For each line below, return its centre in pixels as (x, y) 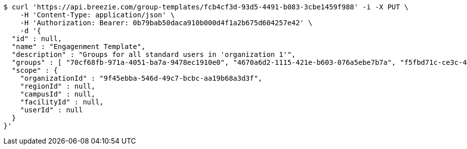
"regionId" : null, (58, 86)
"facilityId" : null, (62, 102)
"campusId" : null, (58, 94)
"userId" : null (52, 110)
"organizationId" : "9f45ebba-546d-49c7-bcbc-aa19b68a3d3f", (141, 78)
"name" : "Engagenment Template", (78, 47)
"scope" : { (35, 70)
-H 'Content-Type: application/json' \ (97, 15)
